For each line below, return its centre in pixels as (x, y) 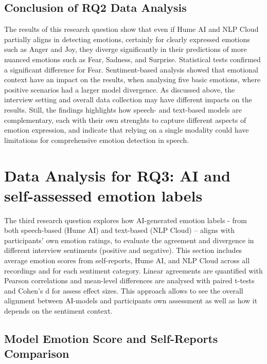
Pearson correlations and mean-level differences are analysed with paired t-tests (129, 280)
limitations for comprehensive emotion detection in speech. (97, 140)
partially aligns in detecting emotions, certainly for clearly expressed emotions (127, 39)
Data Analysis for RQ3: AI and (117, 175)
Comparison (37, 353)
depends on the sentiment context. (58, 310)
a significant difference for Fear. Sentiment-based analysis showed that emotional (131, 69)
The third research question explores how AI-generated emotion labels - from (126, 220)
